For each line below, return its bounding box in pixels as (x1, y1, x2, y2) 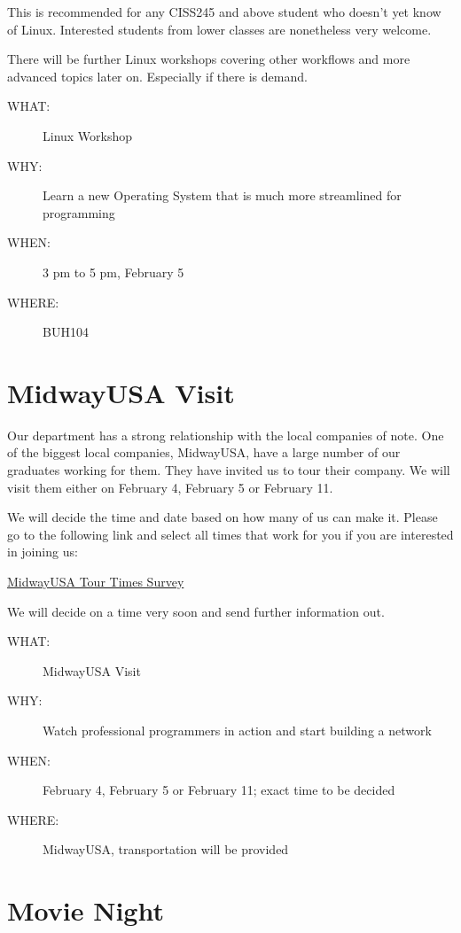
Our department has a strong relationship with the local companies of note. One (7, 425, 444, 444)
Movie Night (7, 892, 164, 929)
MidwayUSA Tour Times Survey (7, 572, 184, 590)
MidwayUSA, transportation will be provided (43, 840, 289, 859)
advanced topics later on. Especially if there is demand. (7, 66, 308, 85)
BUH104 (43, 323, 89, 341)
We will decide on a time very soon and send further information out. (7, 602, 385, 620)
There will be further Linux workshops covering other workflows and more (7, 50, 410, 68)
